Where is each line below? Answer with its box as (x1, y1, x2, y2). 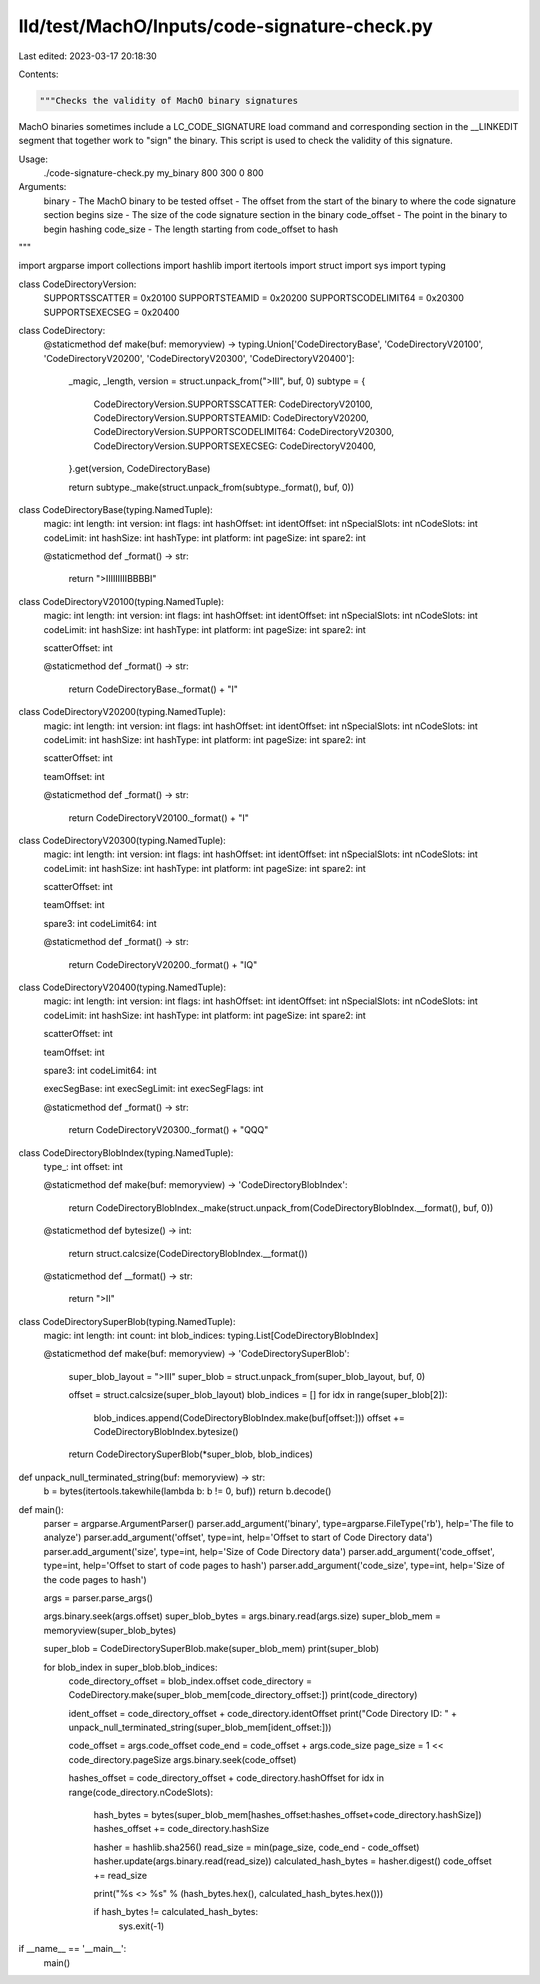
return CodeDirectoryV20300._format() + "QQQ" (68, 1124, 269, 1136)
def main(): (18, 1503, 64, 1515)
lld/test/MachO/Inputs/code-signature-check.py (18, 15, 434, 37)
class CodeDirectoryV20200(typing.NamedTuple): (18, 706, 226, 718)
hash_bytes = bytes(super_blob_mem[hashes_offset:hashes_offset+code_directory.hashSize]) (93, 1809, 482, 1821)
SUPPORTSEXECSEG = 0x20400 (43, 306, 180, 318)
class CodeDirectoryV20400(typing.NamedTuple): (18, 981, 227, 994)
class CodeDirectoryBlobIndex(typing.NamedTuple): (18, 1146, 234, 1159)
